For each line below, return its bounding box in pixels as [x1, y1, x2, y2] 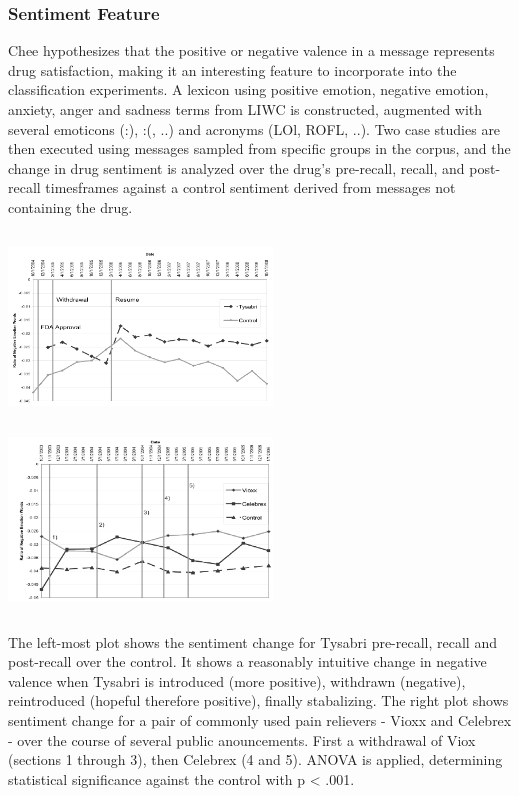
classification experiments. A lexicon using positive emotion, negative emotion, [8, 79, 489, 100]
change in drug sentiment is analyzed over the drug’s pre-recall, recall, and [8, 157, 465, 178]
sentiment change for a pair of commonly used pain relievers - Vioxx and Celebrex [8, 710, 512, 731]
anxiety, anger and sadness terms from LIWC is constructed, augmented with [8, 99, 483, 119]
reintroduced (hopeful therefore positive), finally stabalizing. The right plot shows [8, 690, 509, 711]
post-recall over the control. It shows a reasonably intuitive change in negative [8, 651, 487, 672]
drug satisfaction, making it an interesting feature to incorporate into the [8, 59, 457, 80]
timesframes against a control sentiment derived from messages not [45, 177, 456, 198]
